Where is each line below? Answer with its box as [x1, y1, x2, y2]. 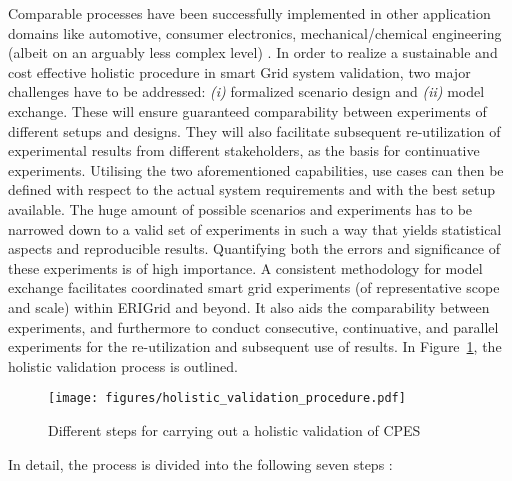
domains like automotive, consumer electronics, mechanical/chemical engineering [8, 22, 502, 43]
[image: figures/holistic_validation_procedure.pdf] [48, 391, 406, 406]
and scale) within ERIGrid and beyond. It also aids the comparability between [8, 296, 490, 317]
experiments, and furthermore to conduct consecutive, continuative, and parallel [8, 316, 499, 337]
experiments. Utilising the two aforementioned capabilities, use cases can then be [8, 159, 504, 180]
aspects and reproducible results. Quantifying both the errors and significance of [8, 238, 500, 259]
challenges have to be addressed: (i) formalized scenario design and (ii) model [8, 81, 485, 102]
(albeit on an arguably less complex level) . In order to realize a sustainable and [8, 42, 498, 63]
